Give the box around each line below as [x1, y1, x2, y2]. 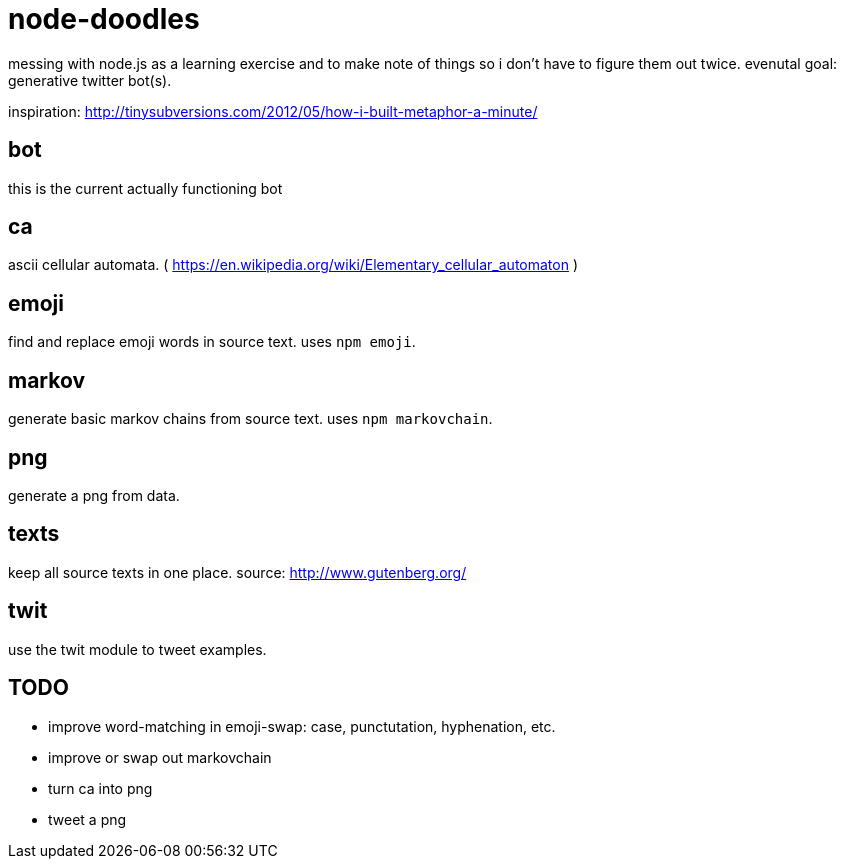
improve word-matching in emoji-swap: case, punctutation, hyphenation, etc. [48, 717, 556, 735]
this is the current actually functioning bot [8, 179, 283, 197]
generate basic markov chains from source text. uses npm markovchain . [8, 410, 493, 428]
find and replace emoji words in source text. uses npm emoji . [8, 333, 416, 351]
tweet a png [48, 810, 127, 828]
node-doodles [8, 2, 200, 36]
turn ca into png [48, 779, 153, 797]
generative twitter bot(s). [8, 71, 172, 89]
